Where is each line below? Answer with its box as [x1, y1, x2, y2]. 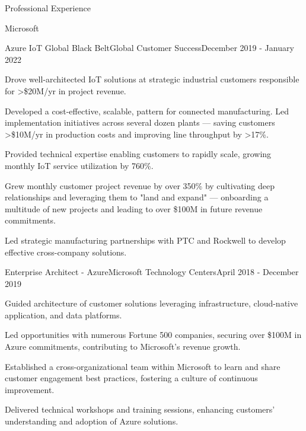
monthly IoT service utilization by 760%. [5, 159, 154, 171]
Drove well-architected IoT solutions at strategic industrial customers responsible [5, 73, 299, 85]
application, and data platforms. [5, 308, 122, 321]
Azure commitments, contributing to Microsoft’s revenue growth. [5, 340, 241, 353]
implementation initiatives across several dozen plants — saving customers [5, 116, 275, 129]
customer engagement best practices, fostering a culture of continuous [5, 372, 258, 384]
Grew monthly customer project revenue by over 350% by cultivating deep [5, 179, 275, 191]
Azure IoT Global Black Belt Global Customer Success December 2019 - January [5, 41, 294, 54]
